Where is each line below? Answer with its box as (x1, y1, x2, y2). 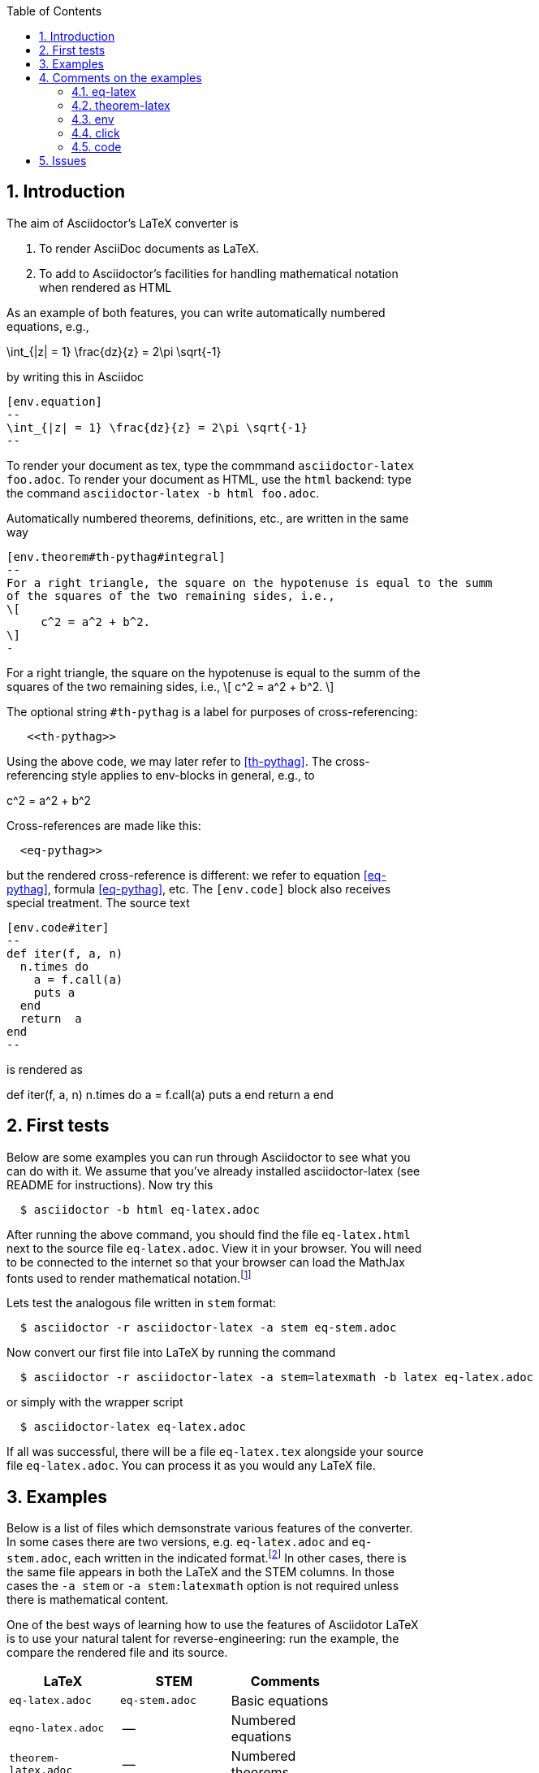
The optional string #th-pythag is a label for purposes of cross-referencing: (6, 704, 418, 719)
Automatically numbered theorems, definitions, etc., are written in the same (6, 511, 409, 525)
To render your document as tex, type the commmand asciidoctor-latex (6, 458, 415, 472)
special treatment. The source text (6, 895, 190, 910)
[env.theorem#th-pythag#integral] (6, 550, 226, 563)
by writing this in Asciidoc (6, 369, 144, 384)
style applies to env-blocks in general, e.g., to (71, 767, 315, 782)
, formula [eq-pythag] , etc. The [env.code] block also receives (47, 881, 391, 896)
